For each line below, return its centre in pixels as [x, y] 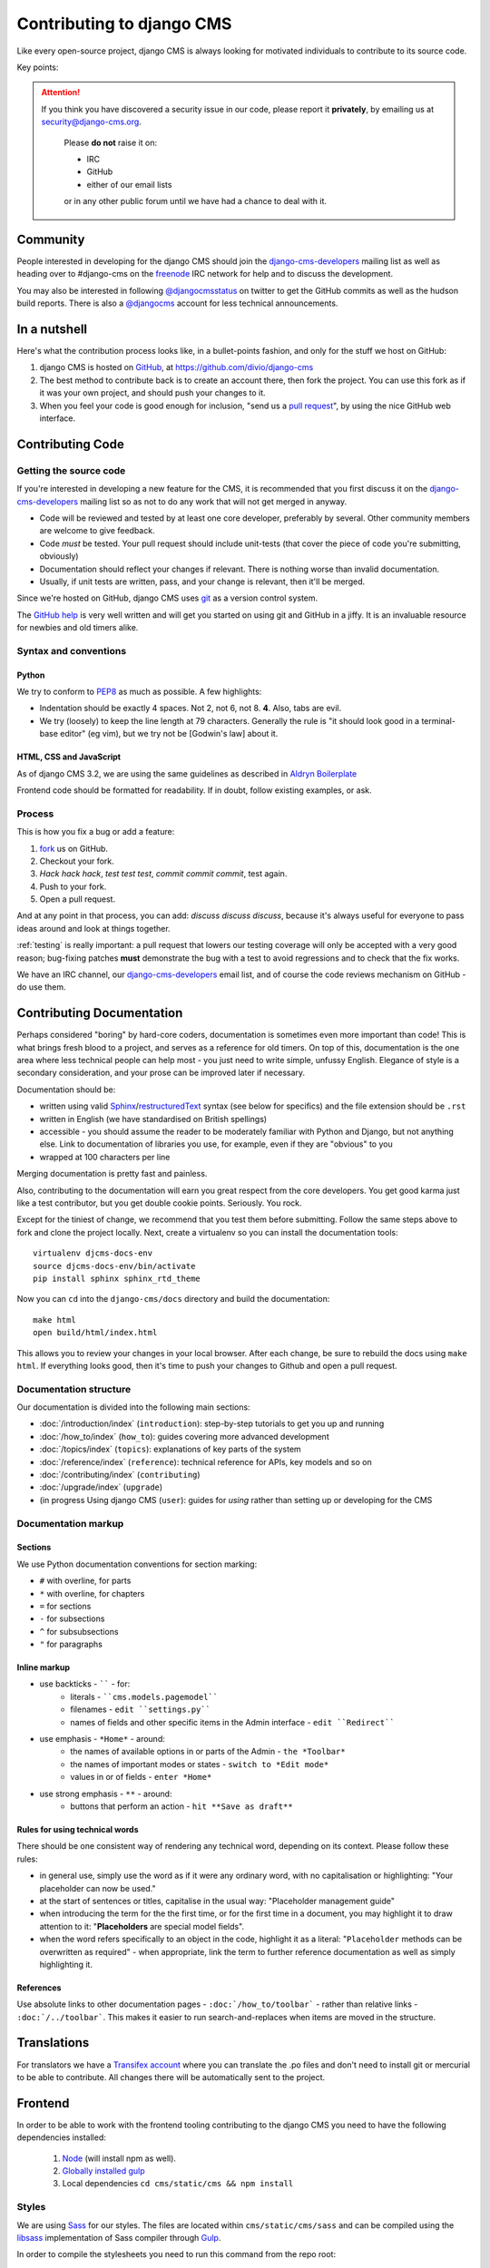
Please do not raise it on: [111, 142]
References [39, 1988]
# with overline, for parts [85, 1581]
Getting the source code [71, 470]
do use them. [41, 987]
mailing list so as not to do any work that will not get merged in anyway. [214, 501]
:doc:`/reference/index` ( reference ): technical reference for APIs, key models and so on [206, 1461]
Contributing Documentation [100, 1013]
